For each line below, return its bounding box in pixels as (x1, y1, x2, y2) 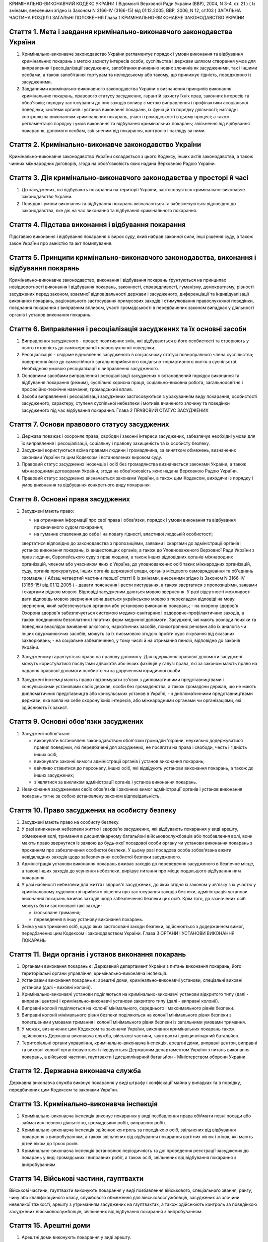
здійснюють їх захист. (21, 704, 68, 710)
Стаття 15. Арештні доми (9, 1221, 90, 1230)
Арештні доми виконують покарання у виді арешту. (21, 1235, 132, 1241)
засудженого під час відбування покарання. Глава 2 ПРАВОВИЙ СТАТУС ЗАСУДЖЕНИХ (21, 407, 209, 413)
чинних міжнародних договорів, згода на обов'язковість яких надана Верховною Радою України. (9, 160, 216, 166)
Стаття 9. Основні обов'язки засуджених (9, 717, 143, 726)
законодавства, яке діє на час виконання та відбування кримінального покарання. (21, 207, 198, 213)
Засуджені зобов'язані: (21, 730, 71, 736)
